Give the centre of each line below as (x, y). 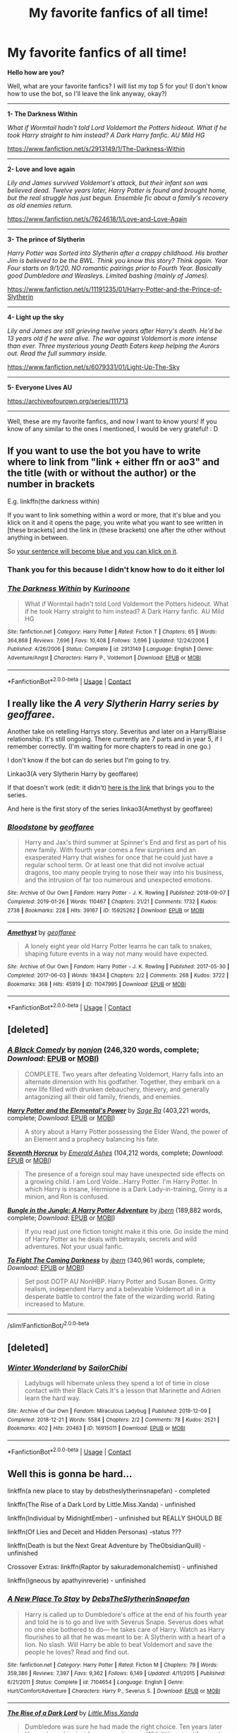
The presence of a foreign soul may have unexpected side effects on (125, 1174)
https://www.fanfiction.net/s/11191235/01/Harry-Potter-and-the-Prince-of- (115, 289)
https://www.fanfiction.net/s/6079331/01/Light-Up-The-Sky (93, 367)
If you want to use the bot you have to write (104, 451)
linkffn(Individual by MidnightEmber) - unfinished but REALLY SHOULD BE (115, 1518)
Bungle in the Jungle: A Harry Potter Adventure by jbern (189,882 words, (115, 1210)
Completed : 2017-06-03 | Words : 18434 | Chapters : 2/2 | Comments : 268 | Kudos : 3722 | (118, 975)
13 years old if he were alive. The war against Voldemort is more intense (112, 338)
